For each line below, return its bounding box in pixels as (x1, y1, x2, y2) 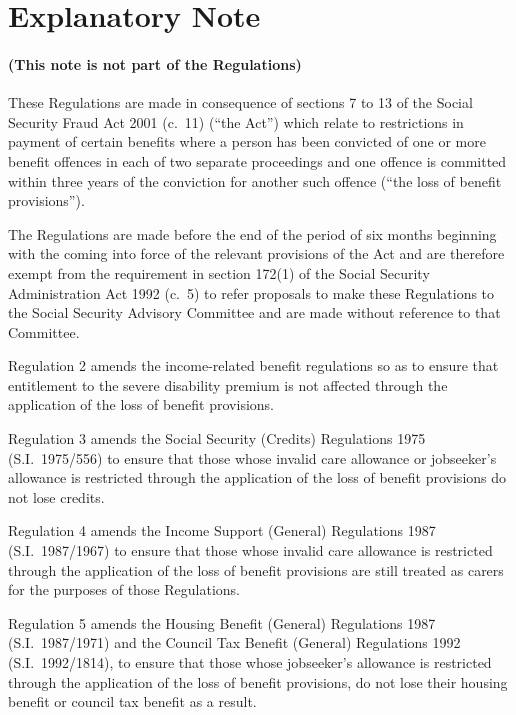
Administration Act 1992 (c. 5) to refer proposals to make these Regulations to (8, 282, 495, 303)
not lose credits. (8, 486, 105, 507)
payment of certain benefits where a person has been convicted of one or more (8, 131, 486, 152)
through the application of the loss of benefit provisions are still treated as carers (8, 559, 504, 580)
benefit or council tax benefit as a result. (8, 691, 257, 712)
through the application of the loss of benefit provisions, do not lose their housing (8, 671, 508, 692)
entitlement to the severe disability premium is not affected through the (8, 374, 448, 395)
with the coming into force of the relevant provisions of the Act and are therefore (8, 243, 505, 264)
